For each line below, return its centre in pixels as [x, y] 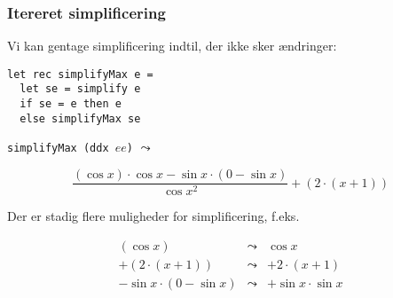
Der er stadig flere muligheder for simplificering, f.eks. [153, 216]
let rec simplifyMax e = [80, 74]
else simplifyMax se [80, 118]
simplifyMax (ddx [58, 149]
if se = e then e [71, 104]
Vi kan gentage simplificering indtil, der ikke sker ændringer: [172, 46]
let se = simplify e [80, 89]
